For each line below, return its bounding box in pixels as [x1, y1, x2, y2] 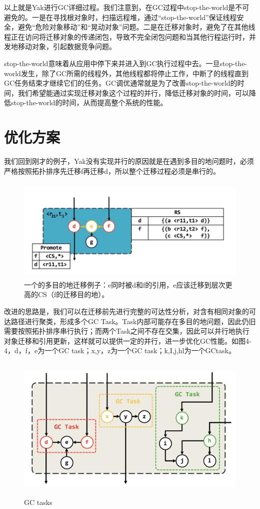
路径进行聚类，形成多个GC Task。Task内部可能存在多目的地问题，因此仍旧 [10, 316, 256, 326]
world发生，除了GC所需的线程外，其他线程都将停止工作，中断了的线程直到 [4, 68, 248, 78]
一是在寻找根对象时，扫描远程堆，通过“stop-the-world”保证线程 [31, 12, 237, 22]
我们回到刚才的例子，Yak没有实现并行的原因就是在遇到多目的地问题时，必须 [4, 156, 254, 166]
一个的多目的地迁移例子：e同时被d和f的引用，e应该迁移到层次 [24, 279, 225, 290]
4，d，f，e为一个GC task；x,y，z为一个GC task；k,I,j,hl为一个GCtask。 [4, 345, 235, 356]
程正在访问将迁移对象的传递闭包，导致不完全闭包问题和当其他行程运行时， [4, 31, 249, 42]
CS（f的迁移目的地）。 [37, 289, 109, 300]
